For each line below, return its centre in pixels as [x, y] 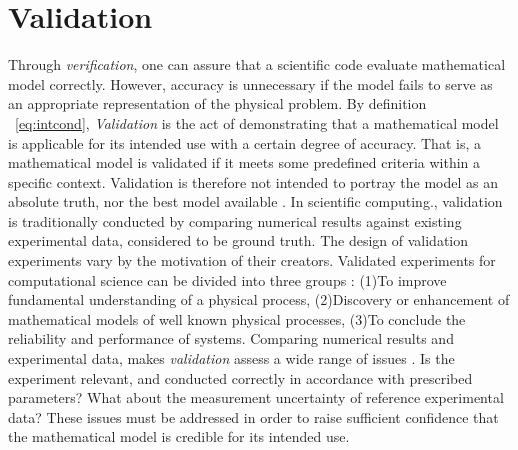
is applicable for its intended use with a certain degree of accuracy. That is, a [244, 142]
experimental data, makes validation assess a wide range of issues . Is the [231, 358]
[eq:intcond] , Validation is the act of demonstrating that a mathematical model [257, 122]
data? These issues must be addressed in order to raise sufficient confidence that [253, 416]
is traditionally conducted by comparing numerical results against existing [235, 220]
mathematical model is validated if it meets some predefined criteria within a [244, 162]
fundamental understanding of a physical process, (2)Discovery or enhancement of [259, 299]
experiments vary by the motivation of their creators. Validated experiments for [252, 260]
